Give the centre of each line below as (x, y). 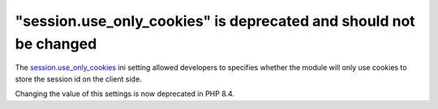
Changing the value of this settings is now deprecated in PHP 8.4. (125, 94)
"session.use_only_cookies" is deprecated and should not (215, 21)
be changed (56, 44)
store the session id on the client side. (78, 79)
